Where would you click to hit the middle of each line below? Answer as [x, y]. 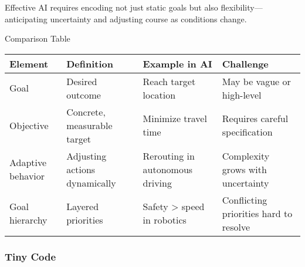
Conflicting [245, 200]
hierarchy [28, 220]
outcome [84, 94]
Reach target [169, 81]
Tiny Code [30, 256]
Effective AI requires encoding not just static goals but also [111, 7]
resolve [236, 227]
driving [157, 182]
